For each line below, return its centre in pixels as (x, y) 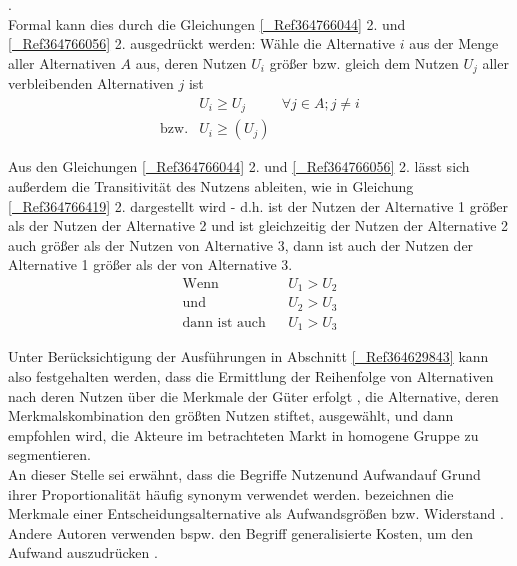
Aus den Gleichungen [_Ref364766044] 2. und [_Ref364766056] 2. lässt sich (239, 166)
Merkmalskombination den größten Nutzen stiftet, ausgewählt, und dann (231, 415)
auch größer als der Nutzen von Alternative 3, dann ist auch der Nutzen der (241, 244)
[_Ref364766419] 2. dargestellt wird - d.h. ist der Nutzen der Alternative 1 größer (258, 205)
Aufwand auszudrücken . (83, 552)
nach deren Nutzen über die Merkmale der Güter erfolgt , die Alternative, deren (253, 395)
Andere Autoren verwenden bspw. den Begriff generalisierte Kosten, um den (240, 532)
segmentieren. (49, 454)
